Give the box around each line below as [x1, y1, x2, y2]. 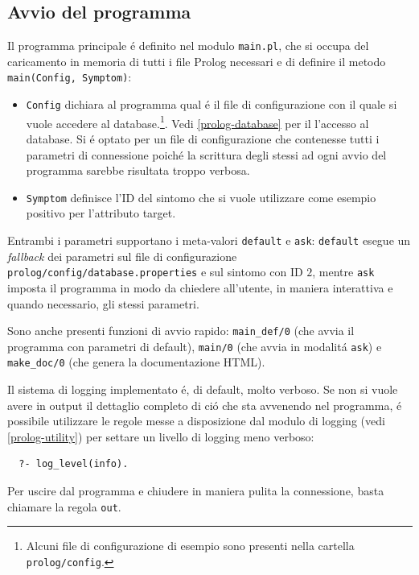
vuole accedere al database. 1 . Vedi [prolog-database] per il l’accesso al [26, 112, 369, 131]
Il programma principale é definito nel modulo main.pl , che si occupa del [7, 37, 369, 54]
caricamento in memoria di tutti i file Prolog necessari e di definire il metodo [7, 52, 386, 69]
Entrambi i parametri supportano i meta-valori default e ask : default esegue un [7, 232, 411, 249]
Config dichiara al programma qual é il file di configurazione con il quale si [26, 96, 397, 113]
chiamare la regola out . [7, 498, 121, 515]
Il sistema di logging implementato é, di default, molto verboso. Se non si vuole [7, 381, 398, 398]
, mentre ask [312, 263, 375, 280]
